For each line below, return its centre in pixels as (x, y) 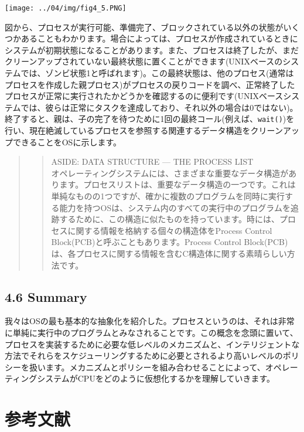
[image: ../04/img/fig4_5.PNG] (66, 8)
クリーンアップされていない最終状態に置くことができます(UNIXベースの (144, 61)
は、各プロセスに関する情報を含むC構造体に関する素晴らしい (169, 253)
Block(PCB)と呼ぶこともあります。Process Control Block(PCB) (170, 242)
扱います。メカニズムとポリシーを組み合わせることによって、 (147, 367)
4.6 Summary (46, 296)
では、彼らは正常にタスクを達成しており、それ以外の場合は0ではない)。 (159, 107)
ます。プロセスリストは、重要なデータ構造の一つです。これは (177, 184)
